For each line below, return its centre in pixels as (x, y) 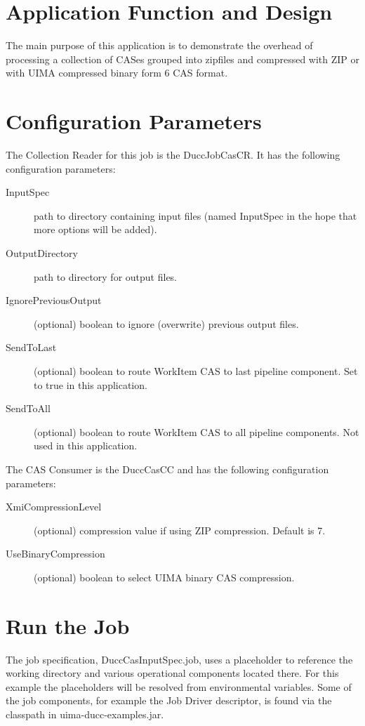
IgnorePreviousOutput (54, 300)
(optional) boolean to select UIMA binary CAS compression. (164, 577)
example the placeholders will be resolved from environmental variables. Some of (179, 686)
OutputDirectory (42, 253)
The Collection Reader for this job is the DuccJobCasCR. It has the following (173, 155)
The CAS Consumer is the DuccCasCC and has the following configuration (167, 469)
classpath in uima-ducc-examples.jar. (85, 714)
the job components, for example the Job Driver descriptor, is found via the (169, 700)
